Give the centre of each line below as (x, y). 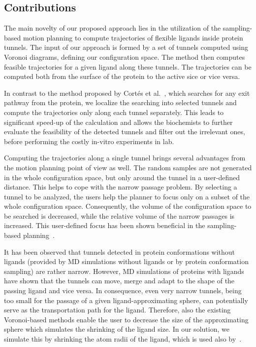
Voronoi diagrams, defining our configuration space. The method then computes (125, 57)
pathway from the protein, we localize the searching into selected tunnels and (120, 102)
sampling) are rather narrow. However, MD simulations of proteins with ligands (124, 271)
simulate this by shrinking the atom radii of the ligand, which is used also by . (123, 339)
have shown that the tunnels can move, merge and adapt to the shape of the (119, 281)
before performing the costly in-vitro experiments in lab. (89, 141)
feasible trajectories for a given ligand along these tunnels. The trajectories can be (128, 66)
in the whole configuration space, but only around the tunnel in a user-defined (122, 177)
